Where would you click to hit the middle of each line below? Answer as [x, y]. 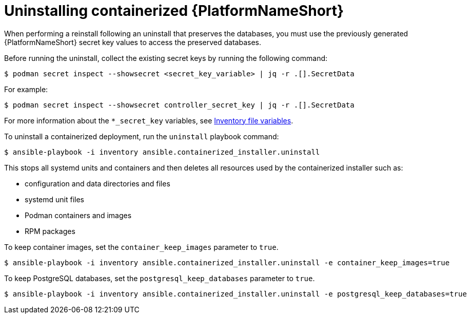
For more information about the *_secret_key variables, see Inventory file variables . [149, 120]
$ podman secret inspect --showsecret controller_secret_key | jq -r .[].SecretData [179, 105]
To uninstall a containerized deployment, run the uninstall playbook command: [142, 136]
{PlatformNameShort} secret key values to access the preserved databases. [133, 42]
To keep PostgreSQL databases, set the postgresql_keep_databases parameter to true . [160, 278]
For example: [26, 89]
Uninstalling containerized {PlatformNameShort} [174, 11]
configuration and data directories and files [97, 183]
